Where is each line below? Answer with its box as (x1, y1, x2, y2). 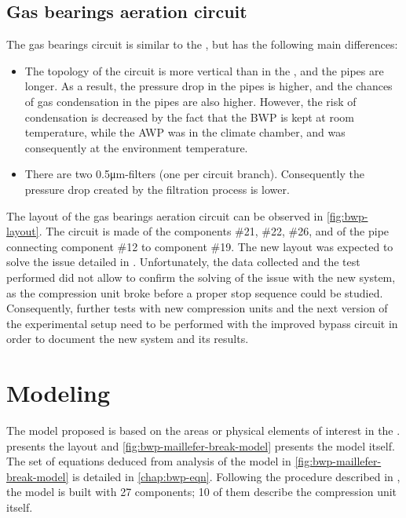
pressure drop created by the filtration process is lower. (24, 181, 290, 197)
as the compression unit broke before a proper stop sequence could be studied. (6, 284, 383, 301)
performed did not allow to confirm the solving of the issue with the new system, (6, 268, 396, 285)
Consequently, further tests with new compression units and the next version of (6, 300, 388, 316)
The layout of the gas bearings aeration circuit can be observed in (6, 207, 324, 224)
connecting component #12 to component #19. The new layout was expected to (6, 238, 393, 254)
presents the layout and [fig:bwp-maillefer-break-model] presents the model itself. (6, 437, 395, 454)
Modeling (6, 377, 111, 409)
